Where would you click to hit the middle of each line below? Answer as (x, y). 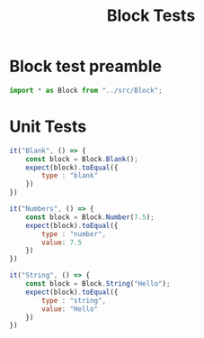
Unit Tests (48, 126)
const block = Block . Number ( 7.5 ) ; (90, 217)
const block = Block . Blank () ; (82, 159)
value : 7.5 (62, 242)
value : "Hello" (70, 309)
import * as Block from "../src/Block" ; (86, 90)
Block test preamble (85, 66)
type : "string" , (74, 300)
